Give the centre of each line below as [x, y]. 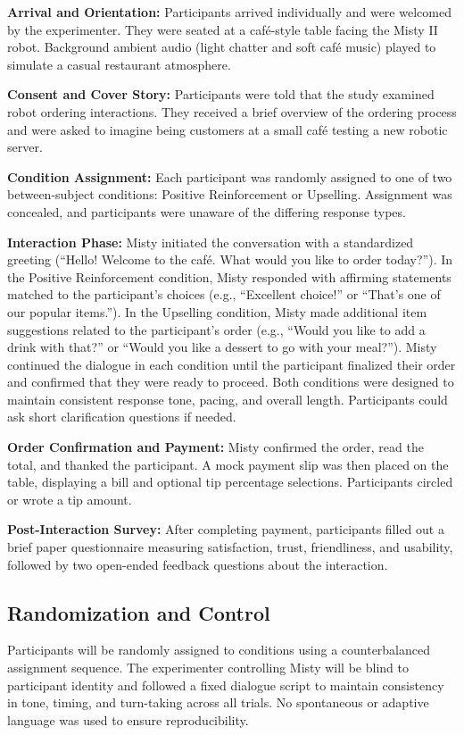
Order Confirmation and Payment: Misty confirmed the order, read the [215, 447]
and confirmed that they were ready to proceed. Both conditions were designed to [231, 382]
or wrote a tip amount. [70, 499]
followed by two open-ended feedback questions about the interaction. [198, 564]
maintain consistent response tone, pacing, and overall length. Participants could [228, 399]
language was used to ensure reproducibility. [128, 719]
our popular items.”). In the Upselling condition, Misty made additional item [217, 311]
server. [25, 147]
